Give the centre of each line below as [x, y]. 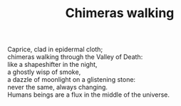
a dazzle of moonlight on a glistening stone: [72, 80]
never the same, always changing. [58, 88]
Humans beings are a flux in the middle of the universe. [88, 95]
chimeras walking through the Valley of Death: [75, 57]
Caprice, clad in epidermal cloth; [55, 49]
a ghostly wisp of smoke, [44, 72]
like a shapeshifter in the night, [52, 65]
